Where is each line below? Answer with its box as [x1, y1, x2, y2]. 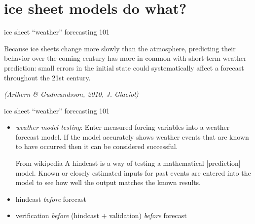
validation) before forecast [109, 210, 187, 221]
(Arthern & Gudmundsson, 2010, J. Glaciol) [4, 89, 139, 99]
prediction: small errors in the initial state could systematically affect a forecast [4, 62, 244, 73]
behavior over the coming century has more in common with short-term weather [4, 53, 247, 63]
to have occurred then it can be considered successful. [15, 141, 178, 151]
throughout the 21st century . [4, 72, 91, 82]
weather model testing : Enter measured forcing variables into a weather [15, 122, 230, 132]
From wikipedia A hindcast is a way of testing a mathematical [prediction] [15, 158, 241, 168]
